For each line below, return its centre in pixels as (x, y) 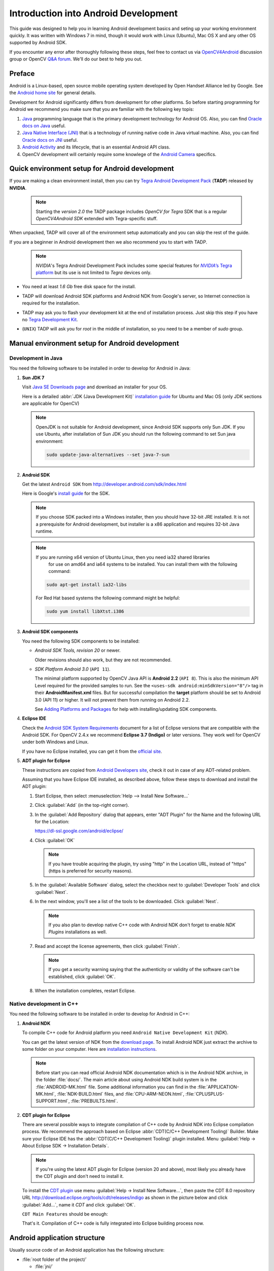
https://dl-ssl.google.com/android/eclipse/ (79, 831)
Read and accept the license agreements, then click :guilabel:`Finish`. (107, 946)
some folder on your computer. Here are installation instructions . (89, 1049)
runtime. (44, 531)
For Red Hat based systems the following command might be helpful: (108, 598)
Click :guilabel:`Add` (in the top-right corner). (82, 805)
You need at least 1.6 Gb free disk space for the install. (79, 287)
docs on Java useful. (44, 126)
